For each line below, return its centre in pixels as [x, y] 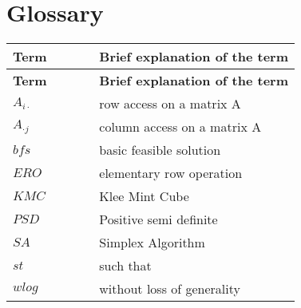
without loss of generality [170, 289]
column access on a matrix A [180, 127]
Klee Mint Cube [144, 196]
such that [125, 266]
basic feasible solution [160, 150]
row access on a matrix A [170, 104]
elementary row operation [171, 173]
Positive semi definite [158, 219]
